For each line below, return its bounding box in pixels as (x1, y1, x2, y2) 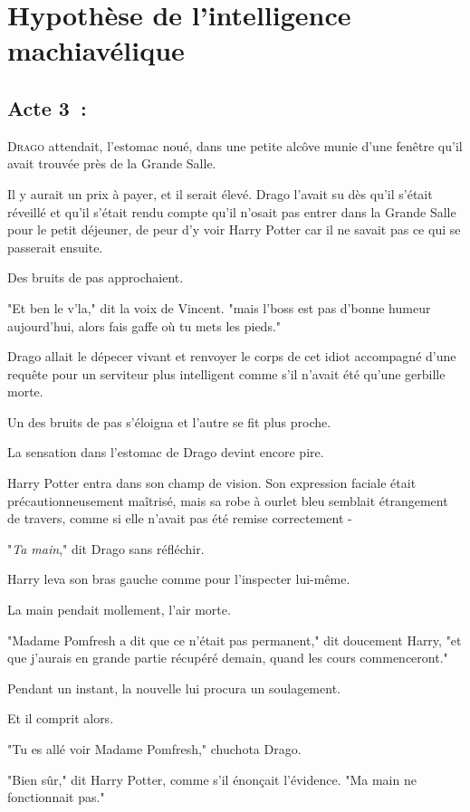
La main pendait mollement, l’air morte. (7, 600, 231, 619)
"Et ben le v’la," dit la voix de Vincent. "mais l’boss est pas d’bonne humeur (7, 298, 431, 317)
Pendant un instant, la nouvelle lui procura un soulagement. (7, 678, 341, 697)
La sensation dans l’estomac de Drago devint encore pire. (7, 443, 324, 462)
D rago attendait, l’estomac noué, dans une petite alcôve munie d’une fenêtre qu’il (7, 136, 463, 155)
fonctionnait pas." (7, 788, 105, 807)
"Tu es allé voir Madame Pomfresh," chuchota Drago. (7, 740, 302, 759)
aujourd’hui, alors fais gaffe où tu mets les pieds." (7, 316, 282, 335)
